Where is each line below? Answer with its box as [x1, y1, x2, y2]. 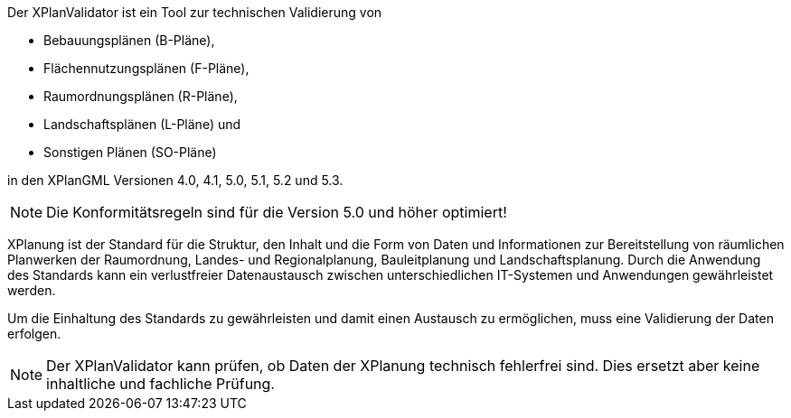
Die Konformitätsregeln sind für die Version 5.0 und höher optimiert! [46, 203, 507, 221]
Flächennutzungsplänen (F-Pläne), [43, 60, 250, 76]
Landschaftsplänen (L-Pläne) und [43, 116, 241, 132]
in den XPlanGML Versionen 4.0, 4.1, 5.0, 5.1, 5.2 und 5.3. [7, 172, 344, 188]
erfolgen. [7, 326, 61, 341]
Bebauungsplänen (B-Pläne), [43, 33, 215, 48]
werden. [7, 283, 56, 298]
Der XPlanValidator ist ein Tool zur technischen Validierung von [7, 5, 382, 20]
